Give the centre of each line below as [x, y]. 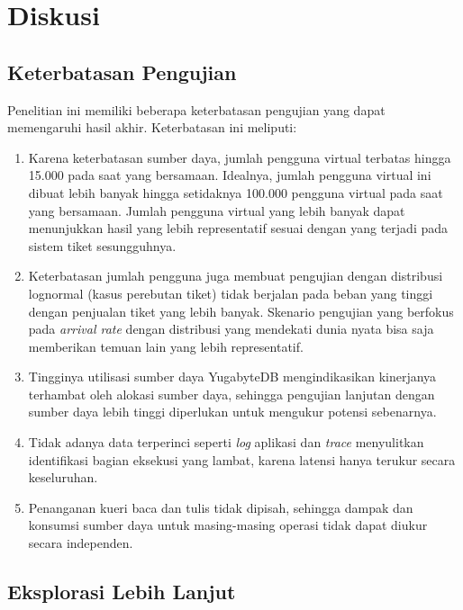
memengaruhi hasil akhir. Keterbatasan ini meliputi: [152, 127]
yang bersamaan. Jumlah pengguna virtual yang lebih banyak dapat [217, 210]
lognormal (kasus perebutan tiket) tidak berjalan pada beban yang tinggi [231, 293]
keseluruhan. [63, 477]
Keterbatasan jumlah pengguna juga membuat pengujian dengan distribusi [236, 276]
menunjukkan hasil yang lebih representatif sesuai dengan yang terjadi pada [238, 228]
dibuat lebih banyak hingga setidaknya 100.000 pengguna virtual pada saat [236, 192]
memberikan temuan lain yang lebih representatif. [166, 346]
